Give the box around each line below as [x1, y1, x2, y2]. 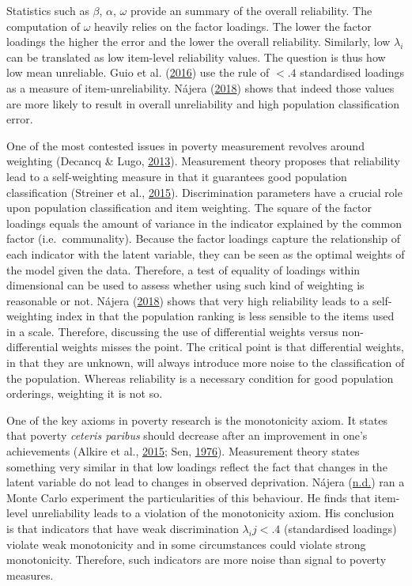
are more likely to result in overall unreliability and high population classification [6, 95, 400, 112]
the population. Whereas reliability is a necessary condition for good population [6, 369, 394, 386]
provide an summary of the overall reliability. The [130, 2, 372, 18]
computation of [6, 17, 80, 34]
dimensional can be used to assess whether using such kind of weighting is [6, 277, 365, 293]
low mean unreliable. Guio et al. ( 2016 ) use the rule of [6, 64, 270, 81]
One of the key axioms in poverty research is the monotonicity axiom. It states [6, 411, 387, 428]
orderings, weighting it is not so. [6, 385, 163, 402]
